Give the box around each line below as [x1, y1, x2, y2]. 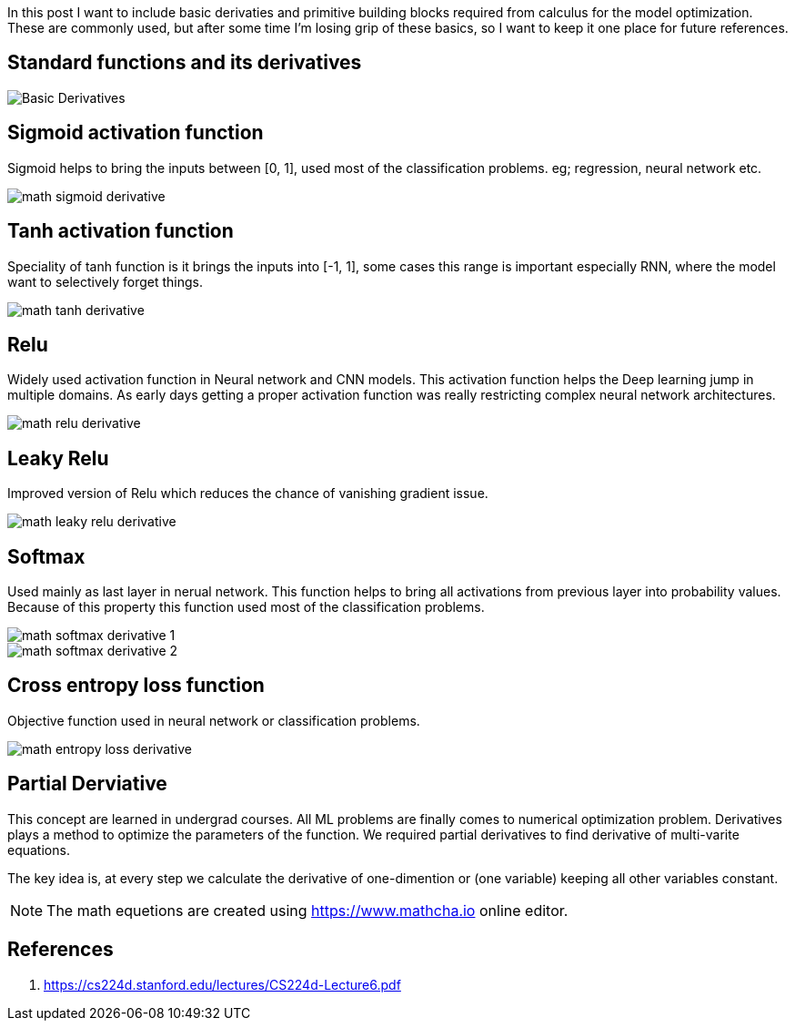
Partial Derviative [7, 772, 167, 796]
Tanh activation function [7, 219, 234, 243]
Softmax [7, 545, 86, 568]
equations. [7, 841, 70, 858]
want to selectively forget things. [7, 273, 203, 290]
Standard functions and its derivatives [7, 51, 362, 75]
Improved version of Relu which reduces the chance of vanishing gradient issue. [7, 485, 488, 502]
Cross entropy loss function [7, 674, 265, 697]
